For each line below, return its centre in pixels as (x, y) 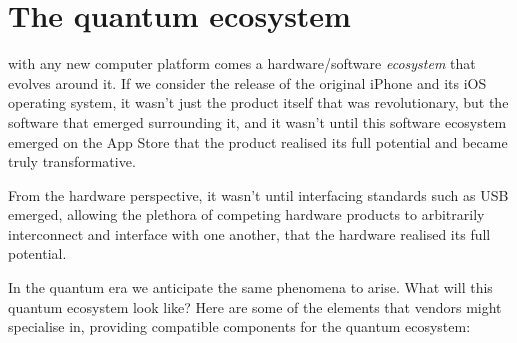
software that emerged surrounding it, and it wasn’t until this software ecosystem (257, 121)
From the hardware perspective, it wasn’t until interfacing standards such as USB (258, 194)
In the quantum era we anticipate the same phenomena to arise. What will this (250, 287)
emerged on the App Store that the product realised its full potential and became (258, 141)
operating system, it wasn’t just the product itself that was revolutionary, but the (258, 102)
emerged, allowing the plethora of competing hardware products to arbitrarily (246, 214)
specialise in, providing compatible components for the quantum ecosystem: (239, 326)
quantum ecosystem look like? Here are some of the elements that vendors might (255, 306)
